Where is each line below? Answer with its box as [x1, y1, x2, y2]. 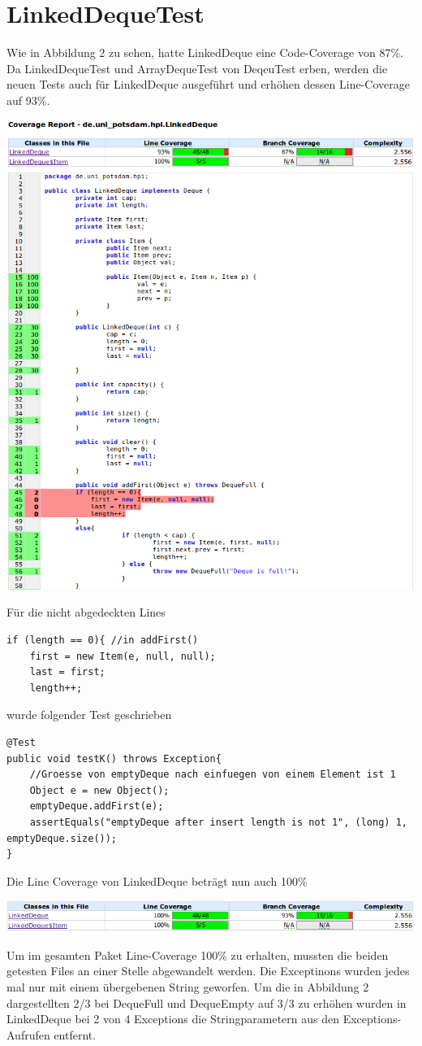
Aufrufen [6, 1026, 50, 1043]
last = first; [29, 666, 105, 678]
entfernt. [54, 1026, 97, 1043]
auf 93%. [6, 91, 50, 108]
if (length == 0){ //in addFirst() [6, 634, 199, 647]
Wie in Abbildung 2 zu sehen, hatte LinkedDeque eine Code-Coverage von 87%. [6, 44, 403, 61]
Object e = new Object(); [29, 784, 170, 796]
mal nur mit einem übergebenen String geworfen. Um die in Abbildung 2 [6, 978, 369, 995]
